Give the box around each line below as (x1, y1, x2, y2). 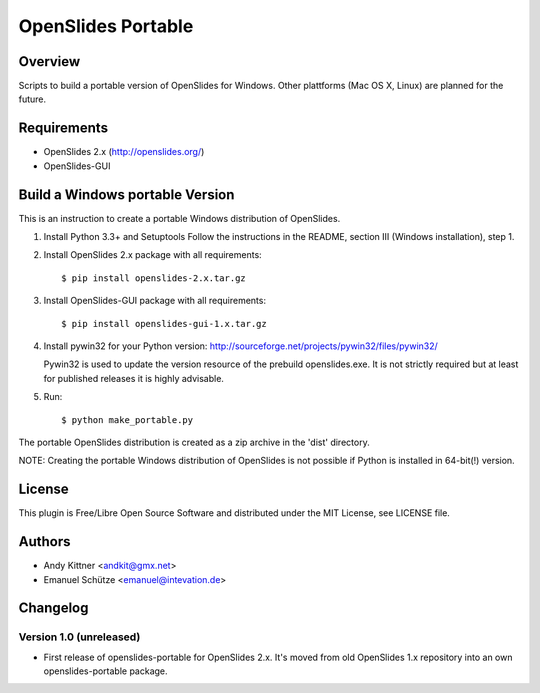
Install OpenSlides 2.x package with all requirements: (43, 249, 262, 261)
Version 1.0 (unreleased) (18, 630, 141, 644)
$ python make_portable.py (61, 414, 194, 425)
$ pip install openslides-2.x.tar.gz (61, 272, 247, 284)
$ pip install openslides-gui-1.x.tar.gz (61, 318, 267, 329)
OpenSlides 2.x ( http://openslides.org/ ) (43, 146, 205, 158)
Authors (18, 533, 71, 550)
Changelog (18, 600, 89, 617)
